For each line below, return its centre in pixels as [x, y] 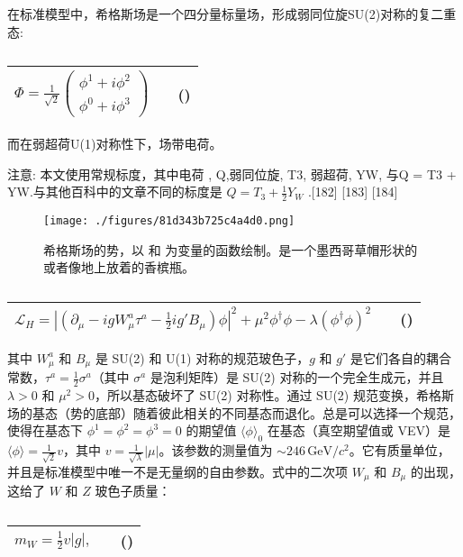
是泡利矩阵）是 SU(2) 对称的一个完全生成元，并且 [297, 377]
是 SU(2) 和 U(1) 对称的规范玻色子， [202, 357]
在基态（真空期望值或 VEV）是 [359, 430]
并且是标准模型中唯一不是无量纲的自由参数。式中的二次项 [177, 471]
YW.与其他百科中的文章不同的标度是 [115, 192]
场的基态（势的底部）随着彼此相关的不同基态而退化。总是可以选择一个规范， [234, 412]
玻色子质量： [133, 491]
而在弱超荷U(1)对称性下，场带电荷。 [115, 144]
